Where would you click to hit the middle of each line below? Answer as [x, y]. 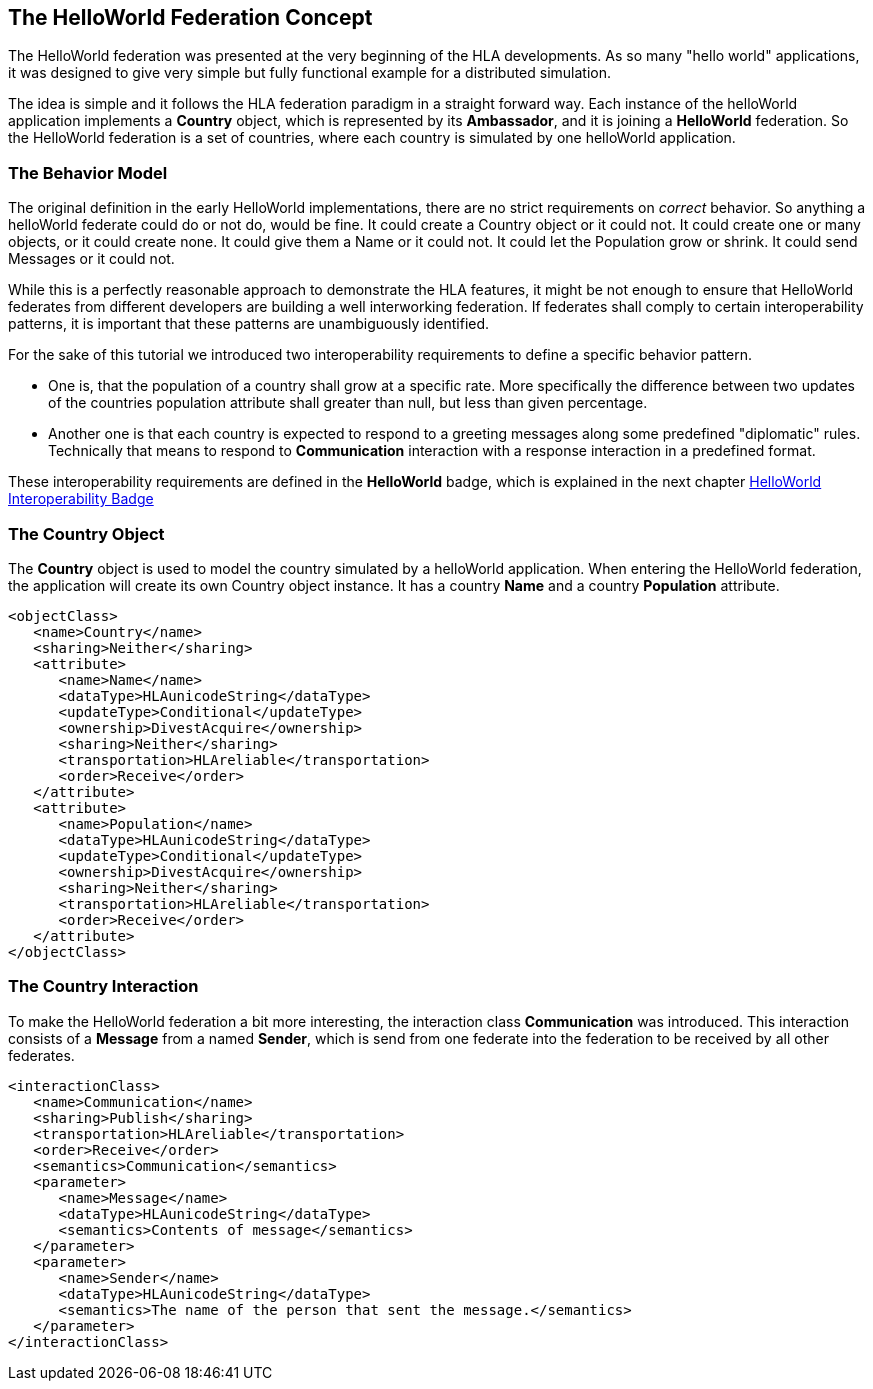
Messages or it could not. [91, 259]
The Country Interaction [103, 986]
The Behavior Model [88, 172]
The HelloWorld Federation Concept [190, 17]
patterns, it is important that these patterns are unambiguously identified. [249, 324]
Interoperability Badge [81, 499]
